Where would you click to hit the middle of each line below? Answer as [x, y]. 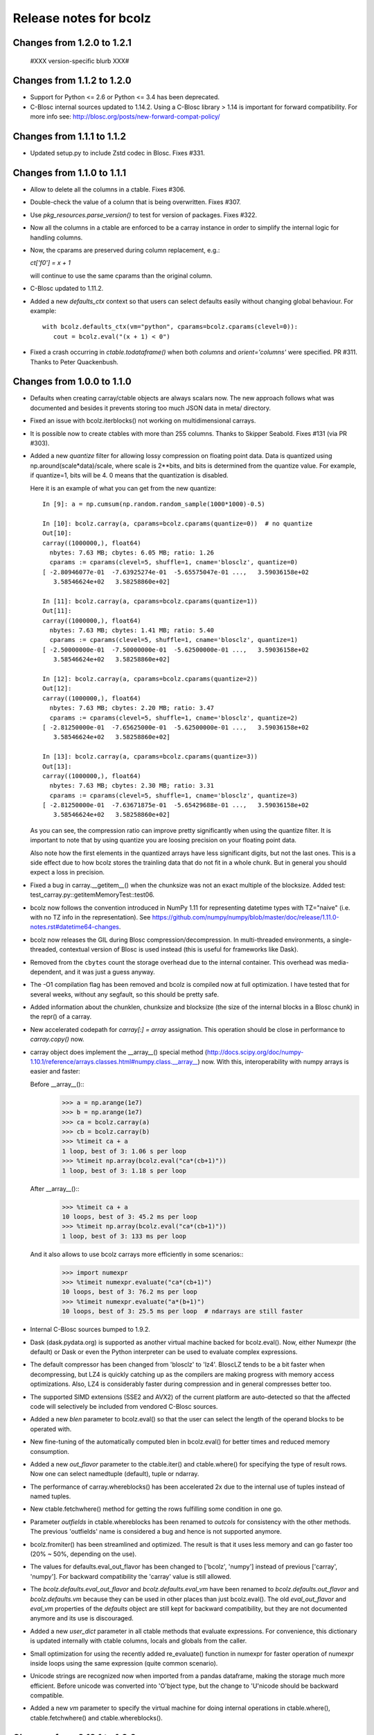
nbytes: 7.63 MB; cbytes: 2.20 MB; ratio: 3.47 [132, 708]
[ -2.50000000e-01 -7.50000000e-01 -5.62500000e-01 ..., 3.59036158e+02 [176, 650]
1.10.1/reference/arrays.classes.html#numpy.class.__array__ [114, 1062]
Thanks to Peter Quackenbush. [74, 362]
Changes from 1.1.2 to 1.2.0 [72, 81]
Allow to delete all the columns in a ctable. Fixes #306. [108, 189]
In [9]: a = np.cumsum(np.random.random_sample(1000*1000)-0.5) [154, 504]
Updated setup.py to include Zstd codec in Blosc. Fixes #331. [117, 153]
